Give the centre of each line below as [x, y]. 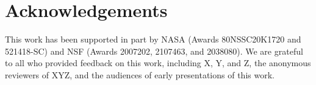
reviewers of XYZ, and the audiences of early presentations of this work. [140, 74]
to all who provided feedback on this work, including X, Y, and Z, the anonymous [158, 63]
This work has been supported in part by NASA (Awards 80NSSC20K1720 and [153, 39]
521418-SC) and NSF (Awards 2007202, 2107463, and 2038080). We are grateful [154, 51]
